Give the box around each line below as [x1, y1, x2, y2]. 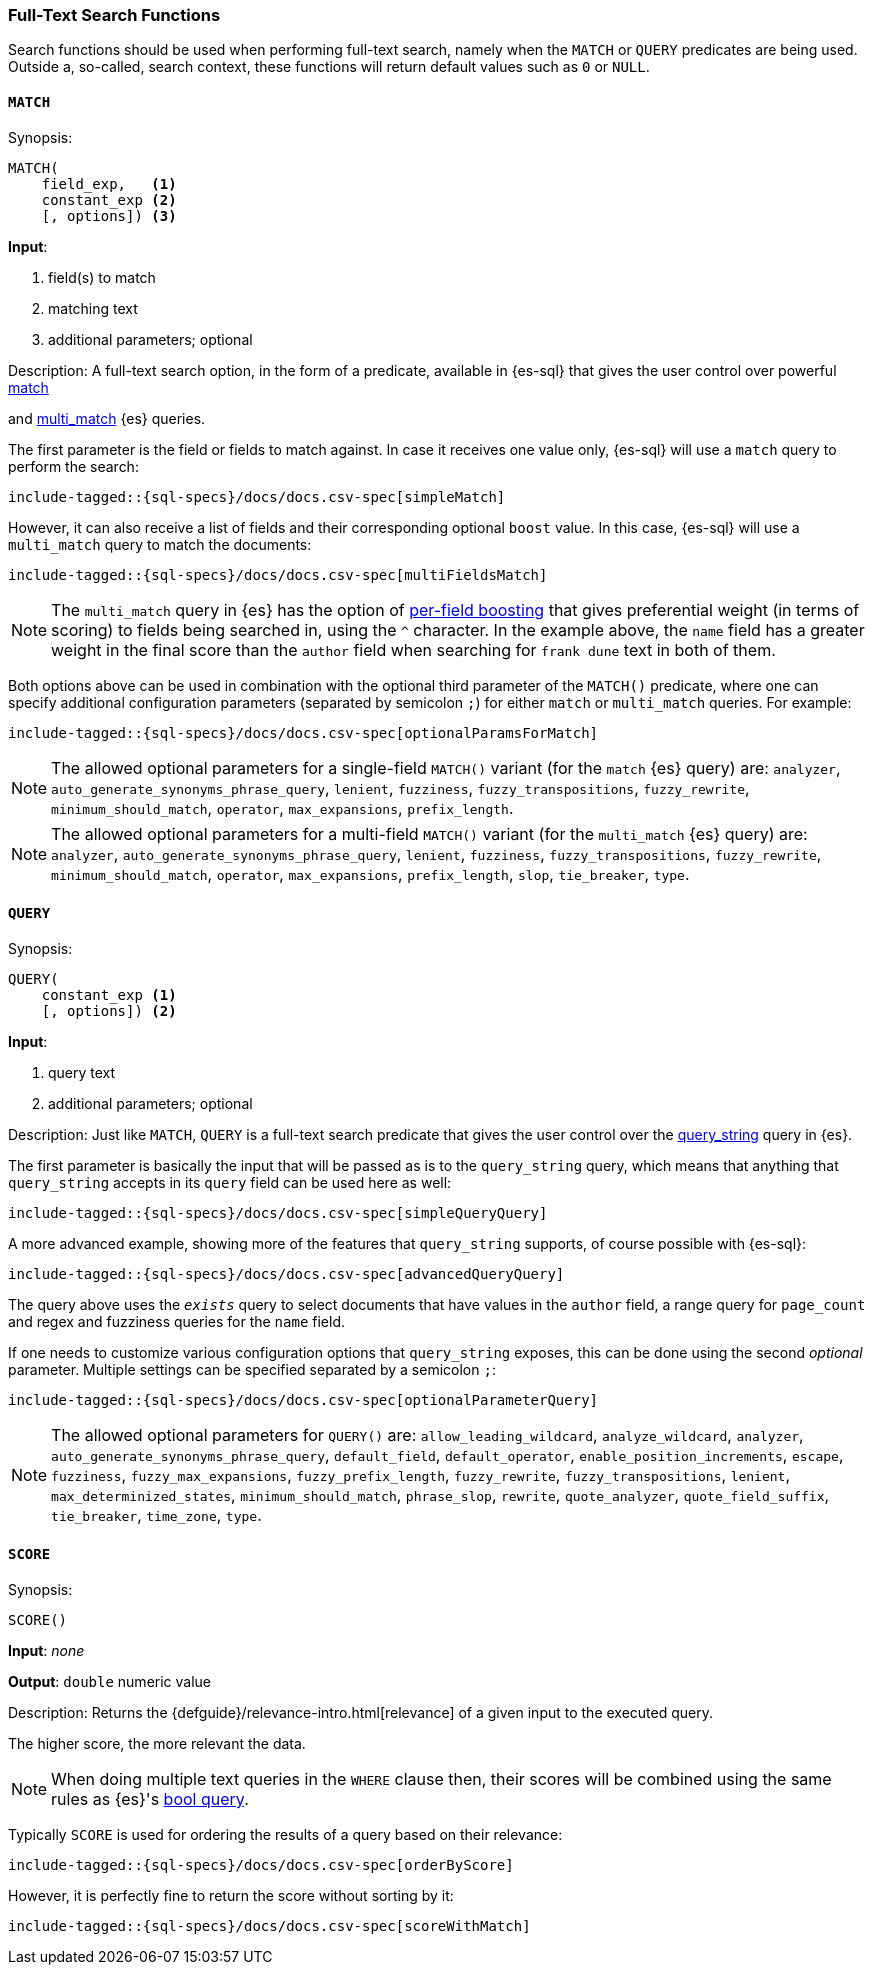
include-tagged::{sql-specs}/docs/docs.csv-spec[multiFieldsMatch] [8, 566, 548, 583]
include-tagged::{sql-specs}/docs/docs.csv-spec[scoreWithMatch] [8, 1918, 531, 1935]
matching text [48, 299, 138, 317]
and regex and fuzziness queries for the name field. [8, 1312, 345, 1330]
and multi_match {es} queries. [8, 409, 206, 427]
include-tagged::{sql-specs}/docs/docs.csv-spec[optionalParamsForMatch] [8, 724, 599, 741]
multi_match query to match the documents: [8, 535, 312, 553]
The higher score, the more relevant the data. [8, 1735, 306, 1753]
